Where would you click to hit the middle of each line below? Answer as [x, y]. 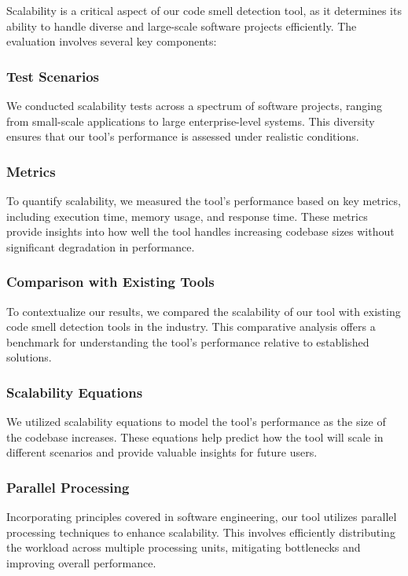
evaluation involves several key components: [112, 41]
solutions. [29, 357]
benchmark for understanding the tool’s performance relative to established [188, 341]
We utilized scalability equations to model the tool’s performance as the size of [196, 422]
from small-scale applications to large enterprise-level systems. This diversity [191, 121]
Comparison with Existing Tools [110, 282]
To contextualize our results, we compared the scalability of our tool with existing [204, 311]
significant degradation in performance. [101, 246]
